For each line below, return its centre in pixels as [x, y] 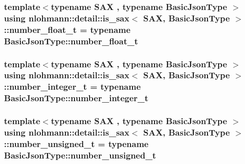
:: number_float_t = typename [67, 29]
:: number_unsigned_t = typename [76, 143]
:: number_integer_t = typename [72, 86]
